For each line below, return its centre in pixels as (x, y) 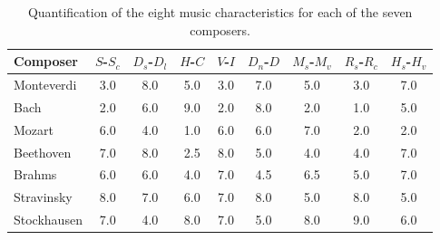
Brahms (35, 174)
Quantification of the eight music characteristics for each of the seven (220, 12)
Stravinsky (43, 197)
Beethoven (43, 152)
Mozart (34, 129)
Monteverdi (45, 85)
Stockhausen (48, 220)
